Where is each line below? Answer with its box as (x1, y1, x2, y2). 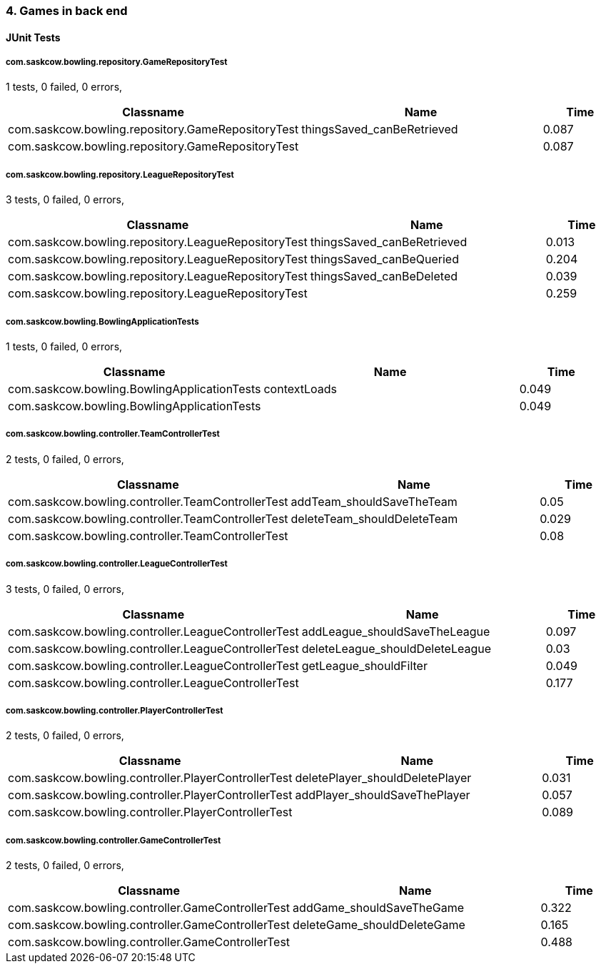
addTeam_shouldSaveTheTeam (291, 494, 458, 509)
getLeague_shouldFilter (301, 658, 428, 673)
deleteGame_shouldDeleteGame (293, 918, 465, 933)
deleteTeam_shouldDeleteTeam (291, 511, 458, 526)
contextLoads (263, 381, 337, 396)
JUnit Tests (6, 31, 61, 44)
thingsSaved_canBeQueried (310, 252, 459, 267)
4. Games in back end (6, 4, 128, 18)
